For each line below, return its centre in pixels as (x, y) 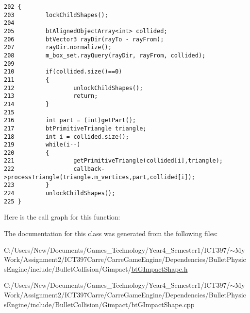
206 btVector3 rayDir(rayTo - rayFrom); (84, 39)
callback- (89, 169)
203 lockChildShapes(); (56, 15)
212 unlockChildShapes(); (74, 88)
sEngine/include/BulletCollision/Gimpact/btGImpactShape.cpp (99, 304)
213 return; (51, 96)
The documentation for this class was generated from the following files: (111, 233)
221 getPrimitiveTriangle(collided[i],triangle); (114, 161)
